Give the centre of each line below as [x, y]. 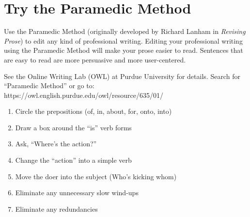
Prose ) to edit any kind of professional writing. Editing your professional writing [123, 40]
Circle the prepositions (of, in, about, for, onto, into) [94, 111]
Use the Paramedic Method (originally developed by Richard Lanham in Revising [125, 31]
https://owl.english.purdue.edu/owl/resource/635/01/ [84, 95]
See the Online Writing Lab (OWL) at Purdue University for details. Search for [122, 76]
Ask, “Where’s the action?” [56, 144]
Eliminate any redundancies [56, 209]
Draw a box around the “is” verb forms [73, 127]
